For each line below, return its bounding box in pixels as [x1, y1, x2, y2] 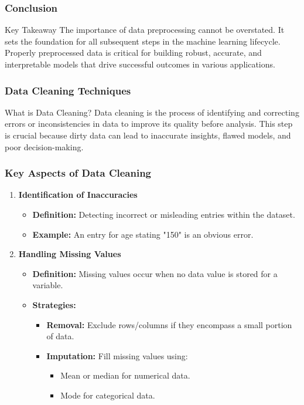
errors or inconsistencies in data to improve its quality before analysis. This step [5, 117, 293, 130]
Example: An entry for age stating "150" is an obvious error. [32, 228, 254, 240]
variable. [32, 279, 63, 291]
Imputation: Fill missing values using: [46, 349, 188, 362]
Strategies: [32, 298, 76, 310]
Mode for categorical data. [60, 389, 155, 401]
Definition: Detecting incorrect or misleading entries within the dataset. [32, 208, 295, 220]
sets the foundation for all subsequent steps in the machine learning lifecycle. [5, 35, 281, 47]
